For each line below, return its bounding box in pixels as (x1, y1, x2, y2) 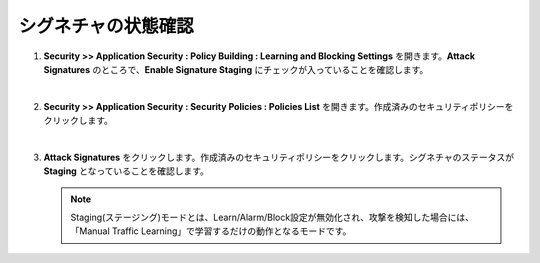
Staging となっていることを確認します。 (43, 165, 210, 177)
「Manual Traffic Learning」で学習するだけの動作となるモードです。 (70, 225, 352, 237)
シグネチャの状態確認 (18, 15, 194, 37)
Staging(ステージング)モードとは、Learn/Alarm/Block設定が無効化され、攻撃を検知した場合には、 (70, 211, 475, 224)
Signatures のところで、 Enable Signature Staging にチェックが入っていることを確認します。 (43, 63, 429, 75)
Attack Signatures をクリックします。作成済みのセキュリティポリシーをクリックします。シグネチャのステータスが (43, 151, 515, 163)
